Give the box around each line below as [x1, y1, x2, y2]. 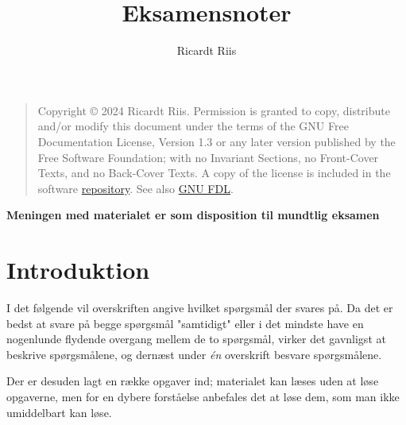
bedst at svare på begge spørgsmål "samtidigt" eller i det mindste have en [6, 315, 364, 331]
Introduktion [6, 253, 150, 286]
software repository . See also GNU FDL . [37, 180, 234, 196]
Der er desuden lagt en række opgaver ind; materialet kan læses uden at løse [6, 373, 379, 389]
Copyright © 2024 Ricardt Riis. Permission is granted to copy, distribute [37, 102, 390, 118]
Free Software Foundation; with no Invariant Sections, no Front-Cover [37, 149, 379, 165]
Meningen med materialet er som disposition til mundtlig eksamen [6, 207, 380, 223]
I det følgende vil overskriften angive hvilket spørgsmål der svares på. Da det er [6, 299, 393, 315]
